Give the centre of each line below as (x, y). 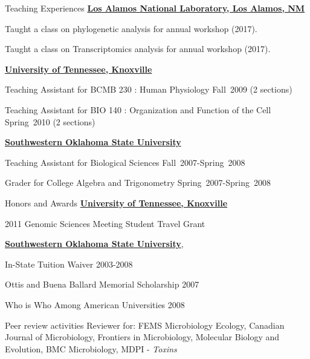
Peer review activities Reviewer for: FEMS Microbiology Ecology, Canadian (145, 325)
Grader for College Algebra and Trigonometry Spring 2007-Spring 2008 (138, 183)
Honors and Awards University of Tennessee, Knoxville (116, 203)
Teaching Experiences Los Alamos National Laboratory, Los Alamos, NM (155, 8)
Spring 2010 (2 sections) (50, 121)
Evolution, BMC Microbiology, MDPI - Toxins (91, 348)
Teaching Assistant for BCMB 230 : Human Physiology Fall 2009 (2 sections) (149, 89)
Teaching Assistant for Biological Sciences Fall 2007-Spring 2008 (125, 162)
